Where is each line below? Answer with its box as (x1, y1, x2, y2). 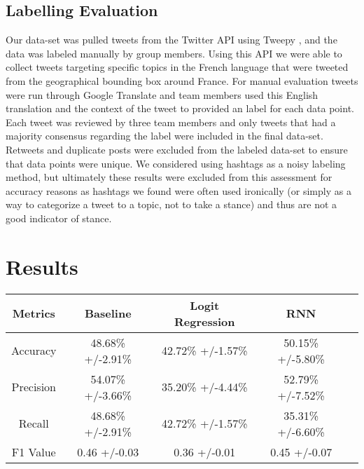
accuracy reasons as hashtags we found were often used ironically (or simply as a (6, 183, 351, 198)
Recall (18, 415, 49, 432)
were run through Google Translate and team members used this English (6, 87, 318, 102)
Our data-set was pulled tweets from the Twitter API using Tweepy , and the (6, 32, 337, 47)
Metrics (12, 305, 55, 322)
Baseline (85, 305, 132, 322)
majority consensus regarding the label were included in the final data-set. (6, 128, 323, 143)
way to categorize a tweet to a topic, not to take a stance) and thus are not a (6, 197, 337, 212)
